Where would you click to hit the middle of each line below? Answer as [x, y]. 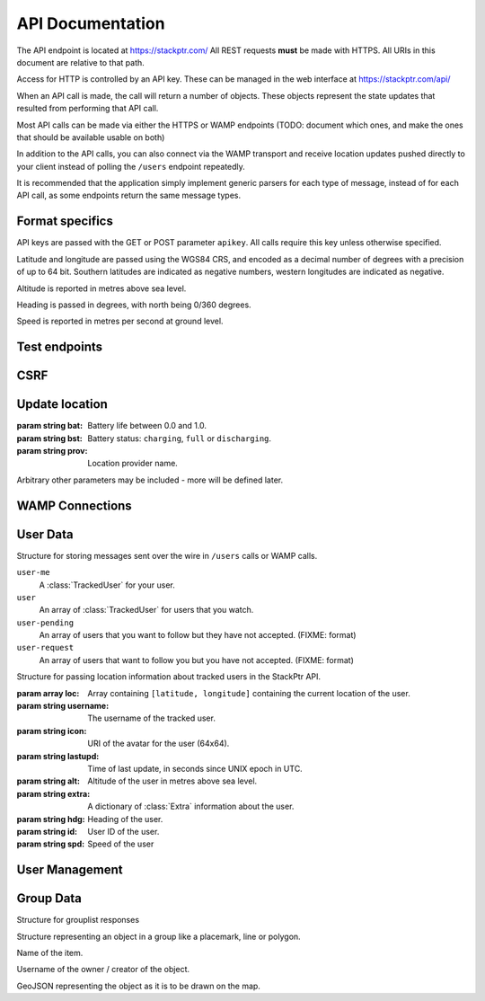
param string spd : [51, 844]
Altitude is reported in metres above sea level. [101, 288]
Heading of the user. [125, 819]
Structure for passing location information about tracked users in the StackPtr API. [169, 677]
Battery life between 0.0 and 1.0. [147, 426]
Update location [62, 404]
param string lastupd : [58, 756]
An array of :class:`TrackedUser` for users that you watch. [146, 610]
